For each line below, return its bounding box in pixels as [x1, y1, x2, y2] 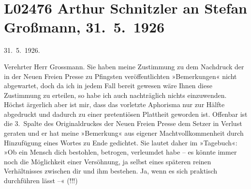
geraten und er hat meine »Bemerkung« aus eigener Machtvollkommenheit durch [4, 128, 244, 138]
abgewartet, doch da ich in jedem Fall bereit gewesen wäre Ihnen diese [4, 80, 212, 91]
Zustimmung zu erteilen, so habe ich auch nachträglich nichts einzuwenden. [4, 90, 227, 100]
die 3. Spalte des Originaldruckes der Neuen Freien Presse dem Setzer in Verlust [4, 118, 242, 128]
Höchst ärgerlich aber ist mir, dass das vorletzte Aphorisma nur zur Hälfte [4, 99, 225, 110]
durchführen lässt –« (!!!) [4, 175, 78, 186]
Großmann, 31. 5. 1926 [4, 17, 165, 37]
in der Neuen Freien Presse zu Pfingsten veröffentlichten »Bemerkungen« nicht [4, 71, 237, 81]
